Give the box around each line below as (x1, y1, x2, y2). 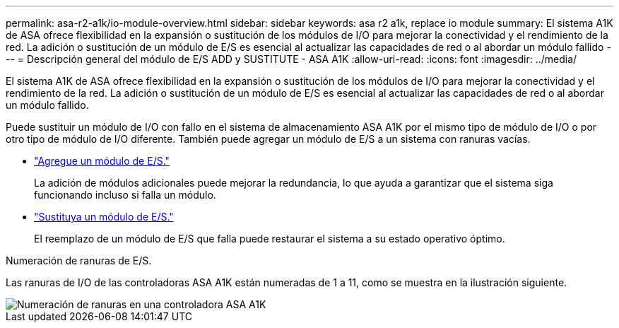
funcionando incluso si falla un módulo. (34, 189, 216, 201)
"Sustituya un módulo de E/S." (34, 211, 174, 223)
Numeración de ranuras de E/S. (6, 254, 152, 266)
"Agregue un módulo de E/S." (34, 155, 170, 167)
